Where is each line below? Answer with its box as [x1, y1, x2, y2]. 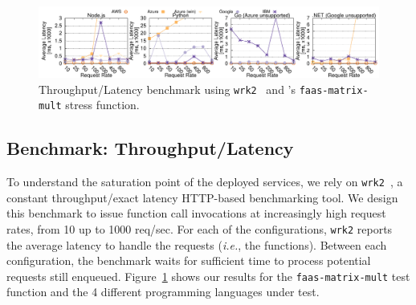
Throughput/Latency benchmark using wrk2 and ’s [39, 80, 296, 97]
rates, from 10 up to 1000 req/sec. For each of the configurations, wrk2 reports [6, 220, 393, 237]
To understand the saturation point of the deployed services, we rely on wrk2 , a [6, 173, 403, 190]
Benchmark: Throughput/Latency [6, 136, 294, 161]
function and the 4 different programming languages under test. [6, 283, 320, 300]
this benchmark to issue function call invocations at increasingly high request [6, 205, 386, 222]
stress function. [65, 96, 140, 113]
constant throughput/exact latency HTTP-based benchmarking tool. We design [6, 189, 398, 205]
